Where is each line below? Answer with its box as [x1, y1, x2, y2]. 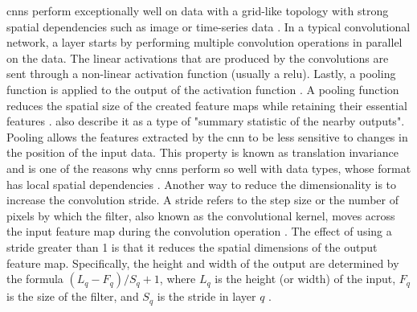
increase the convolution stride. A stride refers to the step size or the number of [6, 191, 399, 208]
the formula [6, 270, 63, 287]
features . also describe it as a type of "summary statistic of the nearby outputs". [6, 113, 405, 129]
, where [159, 270, 196, 287]
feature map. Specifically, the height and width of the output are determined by [6, 254, 399, 271]
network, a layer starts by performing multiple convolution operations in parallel [6, 34, 403, 51]
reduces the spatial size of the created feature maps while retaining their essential [6, 96, 407, 113]
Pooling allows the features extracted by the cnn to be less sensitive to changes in [6, 128, 408, 145]
